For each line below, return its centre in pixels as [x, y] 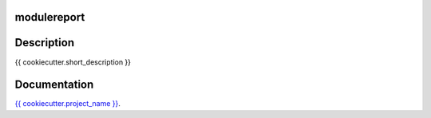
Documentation [54, 85]
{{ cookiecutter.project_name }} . [68, 104]
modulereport [50, 17]
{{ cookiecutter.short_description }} [73, 62]
